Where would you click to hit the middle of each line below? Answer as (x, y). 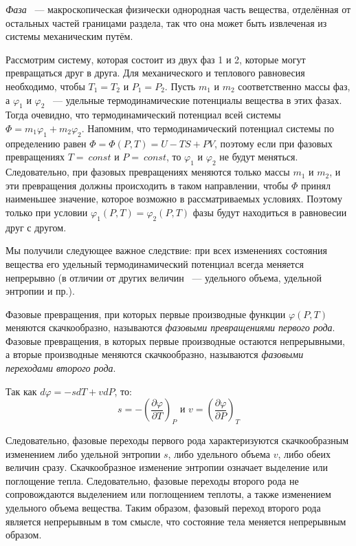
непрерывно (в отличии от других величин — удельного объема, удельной (164, 277)
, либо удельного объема (219, 453)
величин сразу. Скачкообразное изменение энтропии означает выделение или (167, 467)
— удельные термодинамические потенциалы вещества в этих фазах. (198, 99)
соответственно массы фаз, (294, 86)
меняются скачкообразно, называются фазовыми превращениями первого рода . (170, 327)
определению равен (46, 143)
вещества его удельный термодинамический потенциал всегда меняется (155, 263)
